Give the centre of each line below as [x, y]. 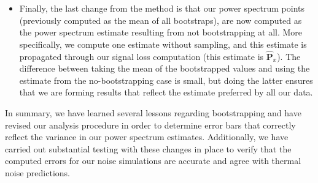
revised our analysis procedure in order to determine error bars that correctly [150, 125]
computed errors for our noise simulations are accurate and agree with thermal [153, 161]
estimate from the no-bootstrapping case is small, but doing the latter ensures [166, 80]
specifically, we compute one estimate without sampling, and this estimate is [163, 44]
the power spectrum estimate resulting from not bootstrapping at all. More [161, 32]
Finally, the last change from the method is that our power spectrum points [162, 8]
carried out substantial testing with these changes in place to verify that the [148, 148]
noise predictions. [37, 172]
